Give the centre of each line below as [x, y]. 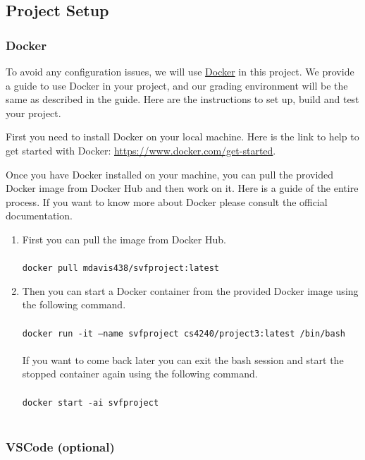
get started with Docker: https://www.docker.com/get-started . [141, 150]
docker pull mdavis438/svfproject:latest [120, 268]
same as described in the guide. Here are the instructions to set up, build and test [182, 99]
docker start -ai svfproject [91, 402]
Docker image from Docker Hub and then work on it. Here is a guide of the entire [182, 188]
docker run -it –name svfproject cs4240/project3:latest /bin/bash [184, 333]
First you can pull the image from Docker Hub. [124, 239]
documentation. [39, 216]
